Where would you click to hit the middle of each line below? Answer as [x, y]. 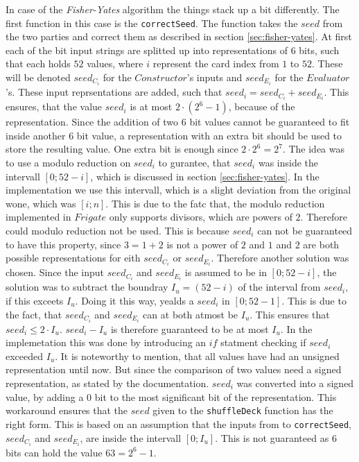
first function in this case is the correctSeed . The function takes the [152, 23]
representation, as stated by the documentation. [107, 383]
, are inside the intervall [131, 437]
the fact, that [34, 314]
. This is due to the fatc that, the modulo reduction [215, 203]
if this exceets [35, 300]
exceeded [25, 356]
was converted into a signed [295, 383]
